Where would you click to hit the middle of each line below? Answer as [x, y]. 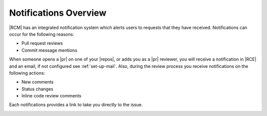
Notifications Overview [58, 13]
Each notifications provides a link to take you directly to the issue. [76, 105]
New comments [38, 82]
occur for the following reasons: [42, 34]
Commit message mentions [49, 50]
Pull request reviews [42, 43]
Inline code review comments [51, 96]
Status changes [38, 89]
